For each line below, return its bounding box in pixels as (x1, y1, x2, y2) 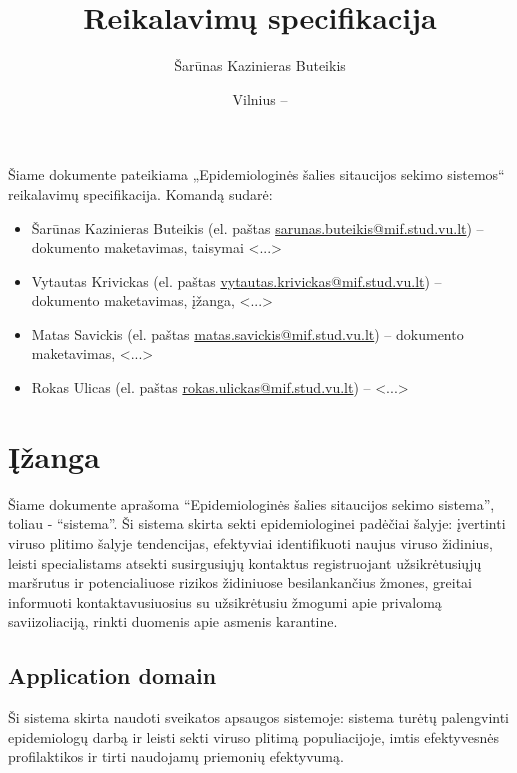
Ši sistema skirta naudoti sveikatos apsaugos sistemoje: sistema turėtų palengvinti (8, 707, 510, 728)
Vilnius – (232, 88, 288, 109)
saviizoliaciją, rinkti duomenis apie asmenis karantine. (8, 611, 338, 632)
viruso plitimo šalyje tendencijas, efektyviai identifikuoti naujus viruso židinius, (8, 532, 493, 553)
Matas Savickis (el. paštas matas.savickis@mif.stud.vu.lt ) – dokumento (31, 323, 464, 344)
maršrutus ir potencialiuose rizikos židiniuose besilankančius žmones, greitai (8, 572, 472, 593)
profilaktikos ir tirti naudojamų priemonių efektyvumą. (8, 746, 344, 767)
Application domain (8, 660, 217, 691)
